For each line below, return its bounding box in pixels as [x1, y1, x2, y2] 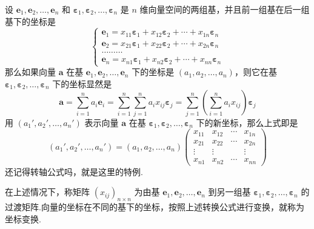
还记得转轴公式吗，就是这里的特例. [5, 165, 143, 178]
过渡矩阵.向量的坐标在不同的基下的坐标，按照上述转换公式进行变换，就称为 [5, 201, 304, 213]
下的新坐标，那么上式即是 [196, 116, 298, 128]
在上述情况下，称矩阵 [5, 185, 90, 198]
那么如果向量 [5, 65, 56, 78]
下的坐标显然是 [52, 77, 112, 90]
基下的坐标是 [5, 15, 56, 27]
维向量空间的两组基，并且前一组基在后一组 [139, 3, 310, 15]
